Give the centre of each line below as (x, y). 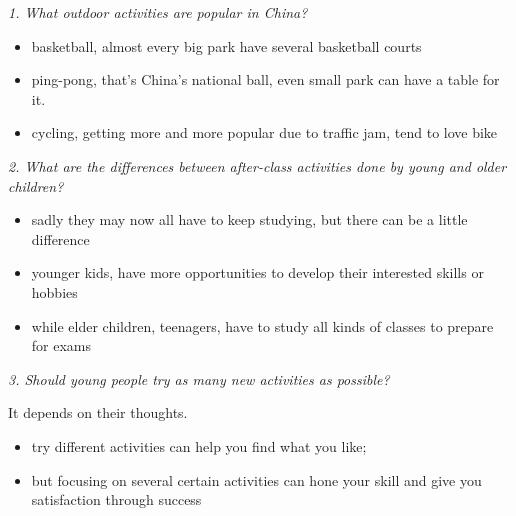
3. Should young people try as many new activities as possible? (199, 378)
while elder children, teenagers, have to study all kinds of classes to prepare (262, 325)
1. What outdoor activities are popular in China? (158, 12)
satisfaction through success (116, 499)
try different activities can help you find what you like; (199, 445)
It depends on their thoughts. (98, 412)
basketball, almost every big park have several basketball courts (226, 45)
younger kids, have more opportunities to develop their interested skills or (257, 272)
